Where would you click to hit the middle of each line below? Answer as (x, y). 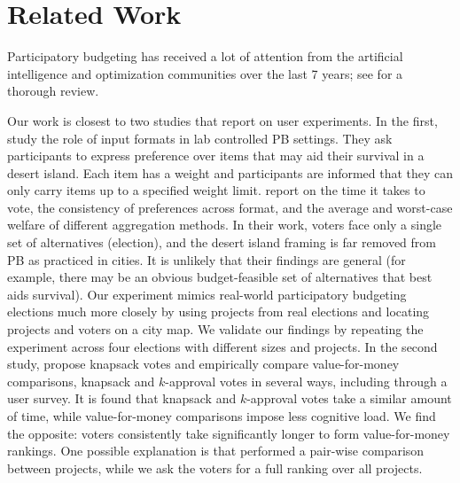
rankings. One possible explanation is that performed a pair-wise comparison (216, 451)
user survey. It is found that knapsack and (122, 398)
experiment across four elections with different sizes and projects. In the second (222, 346)
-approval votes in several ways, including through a (306, 381)
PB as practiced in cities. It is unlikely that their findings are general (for (207, 259)
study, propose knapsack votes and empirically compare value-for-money (203, 364)
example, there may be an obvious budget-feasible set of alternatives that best (220, 277)
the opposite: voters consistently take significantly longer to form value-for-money (229, 433)
